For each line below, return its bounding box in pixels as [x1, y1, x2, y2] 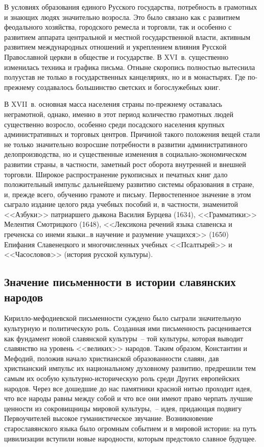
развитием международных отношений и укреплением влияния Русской [4, 41, 227, 52]
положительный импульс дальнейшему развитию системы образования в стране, [4, 179, 254, 190]
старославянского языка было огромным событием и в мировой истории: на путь [4, 422, 257, 433]
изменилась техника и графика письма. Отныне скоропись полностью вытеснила [4, 61, 255, 72]
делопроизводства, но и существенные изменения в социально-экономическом [4, 149, 247, 159]
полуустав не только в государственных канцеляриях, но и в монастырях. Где [4, 72, 246, 82]
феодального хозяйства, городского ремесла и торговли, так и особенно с [4, 21, 232, 32]
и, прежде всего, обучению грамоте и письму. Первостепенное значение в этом [4, 189, 251, 199]
